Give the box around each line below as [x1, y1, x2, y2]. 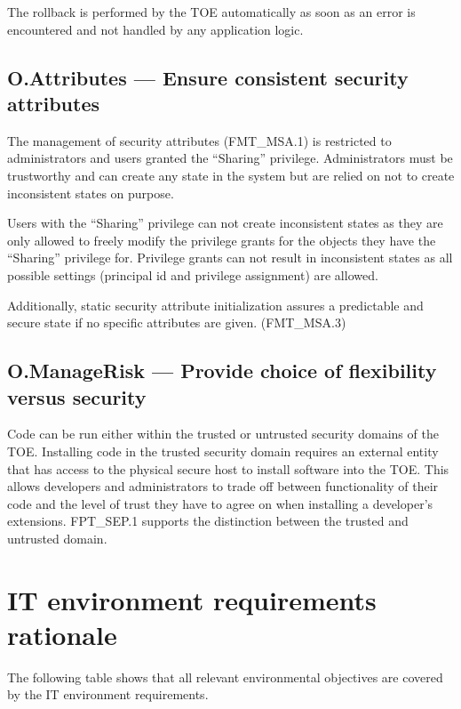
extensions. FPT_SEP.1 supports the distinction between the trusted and [7, 512, 409, 530]
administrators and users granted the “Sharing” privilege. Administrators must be [7, 149, 453, 167]
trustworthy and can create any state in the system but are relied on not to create [7, 165, 455, 184]
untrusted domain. [7, 528, 107, 547]
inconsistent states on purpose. [7, 183, 174, 202]
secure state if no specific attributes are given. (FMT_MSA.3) [7, 313, 346, 332]
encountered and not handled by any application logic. [7, 20, 304, 38]
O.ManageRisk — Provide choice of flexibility [7, 357, 437, 384]
